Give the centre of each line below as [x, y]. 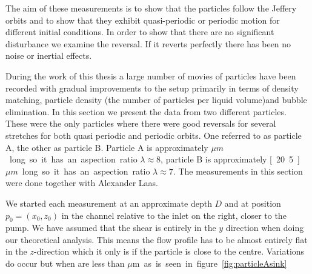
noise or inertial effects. [49, 55]
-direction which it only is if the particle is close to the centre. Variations [169, 251]
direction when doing [265, 228]
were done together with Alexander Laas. [82, 183]
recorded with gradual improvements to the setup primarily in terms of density [152, 88]
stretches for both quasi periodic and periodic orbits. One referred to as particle [154, 135]
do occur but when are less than [65, 263]
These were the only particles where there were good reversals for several [141, 123]
